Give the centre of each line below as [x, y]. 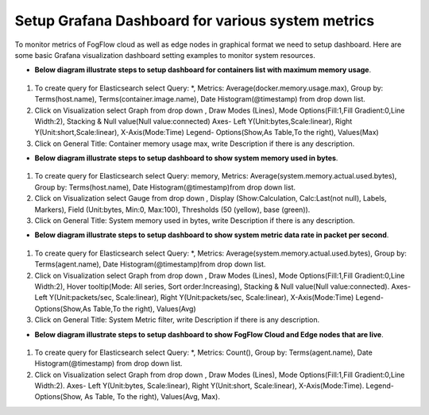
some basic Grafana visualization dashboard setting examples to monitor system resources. [165, 55]
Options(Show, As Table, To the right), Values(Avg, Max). [128, 397]
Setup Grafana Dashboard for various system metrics [195, 21]
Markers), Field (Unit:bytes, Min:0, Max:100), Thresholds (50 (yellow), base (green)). [172, 209]
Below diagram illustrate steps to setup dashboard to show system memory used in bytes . [186, 158]
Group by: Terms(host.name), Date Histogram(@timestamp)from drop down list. [165, 187]
